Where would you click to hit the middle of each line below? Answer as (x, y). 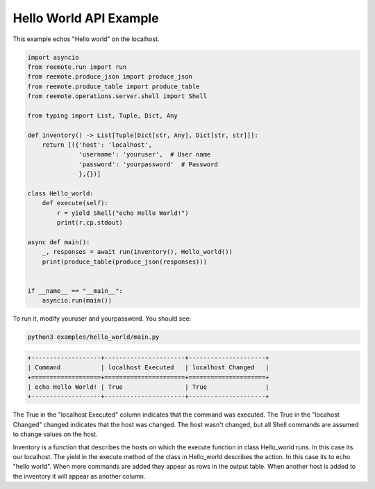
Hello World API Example (86, 18)
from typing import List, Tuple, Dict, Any (103, 115)
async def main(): (59, 242)
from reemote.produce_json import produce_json (110, 77)
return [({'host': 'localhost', (97, 145)
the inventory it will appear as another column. (79, 476)
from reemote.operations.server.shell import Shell (117, 96)
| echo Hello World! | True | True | (148, 387)
